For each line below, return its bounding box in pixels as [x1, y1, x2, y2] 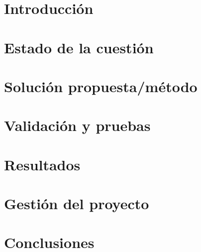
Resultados [4, 154, 81, 174]
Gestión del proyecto [4, 193, 149, 214]
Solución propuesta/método [4, 76, 198, 96]
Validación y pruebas [4, 115, 151, 135]
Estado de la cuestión [4, 37, 154, 57]
